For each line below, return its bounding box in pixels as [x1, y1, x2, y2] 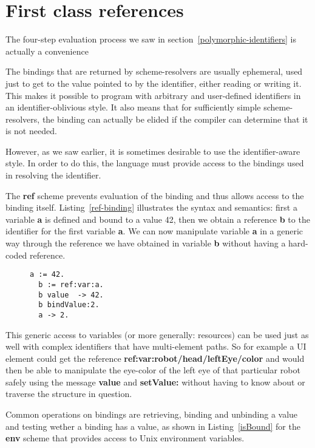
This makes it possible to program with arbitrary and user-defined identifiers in [5, 89, 301, 101]
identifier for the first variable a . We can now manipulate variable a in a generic [5, 225, 303, 237]
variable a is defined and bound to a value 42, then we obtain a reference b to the [5, 212, 310, 225]
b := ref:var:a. [38, 280, 104, 289]
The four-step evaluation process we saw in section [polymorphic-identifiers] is [5, 33, 297, 46]
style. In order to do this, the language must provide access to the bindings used [5, 157, 304, 169]
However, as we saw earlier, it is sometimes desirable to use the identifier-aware [5, 144, 300, 157]
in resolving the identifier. [5, 169, 101, 182]
